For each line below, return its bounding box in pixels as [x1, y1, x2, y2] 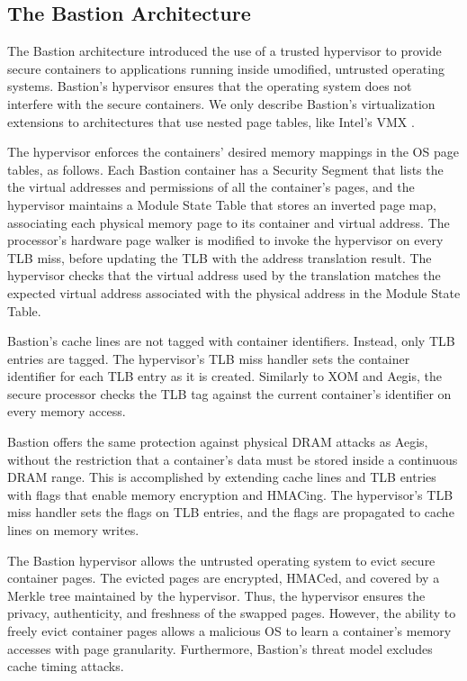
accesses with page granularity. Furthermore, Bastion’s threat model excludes [7, 639, 433, 658]
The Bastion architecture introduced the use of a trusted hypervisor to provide [7, 41, 442, 60]
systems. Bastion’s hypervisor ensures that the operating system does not [7, 77, 412, 95]
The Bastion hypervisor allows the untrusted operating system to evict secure [7, 550, 436, 569]
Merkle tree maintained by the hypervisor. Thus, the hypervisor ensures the [7, 586, 426, 604]
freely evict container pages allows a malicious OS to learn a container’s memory [7, 622, 452, 640]
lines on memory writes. [7, 521, 139, 540]
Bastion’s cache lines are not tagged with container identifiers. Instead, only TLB [7, 331, 455, 350]
